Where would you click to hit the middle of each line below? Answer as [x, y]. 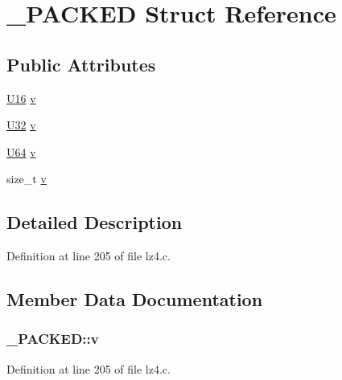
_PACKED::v [53, 339]
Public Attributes [81, 64]
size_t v [27, 179]
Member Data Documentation [135, 299]
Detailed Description [95, 222]
